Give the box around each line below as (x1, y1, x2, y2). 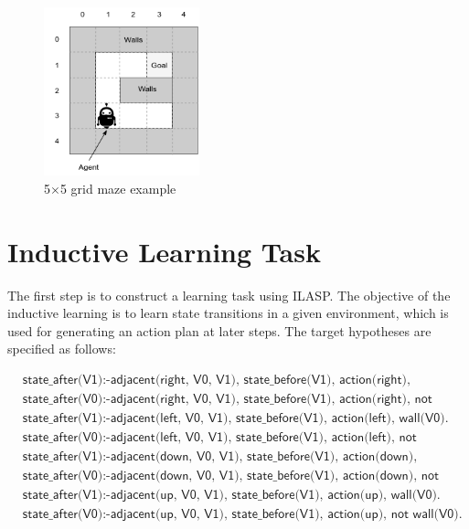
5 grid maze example (59, 178, 176, 197)
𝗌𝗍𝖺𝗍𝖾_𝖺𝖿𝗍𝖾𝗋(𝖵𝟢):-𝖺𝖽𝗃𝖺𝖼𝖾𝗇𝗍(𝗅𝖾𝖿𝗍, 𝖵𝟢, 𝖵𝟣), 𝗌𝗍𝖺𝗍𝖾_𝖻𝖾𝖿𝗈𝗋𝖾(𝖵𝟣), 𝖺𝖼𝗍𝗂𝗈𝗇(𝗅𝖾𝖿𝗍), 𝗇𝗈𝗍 (22, 431, 417, 445)
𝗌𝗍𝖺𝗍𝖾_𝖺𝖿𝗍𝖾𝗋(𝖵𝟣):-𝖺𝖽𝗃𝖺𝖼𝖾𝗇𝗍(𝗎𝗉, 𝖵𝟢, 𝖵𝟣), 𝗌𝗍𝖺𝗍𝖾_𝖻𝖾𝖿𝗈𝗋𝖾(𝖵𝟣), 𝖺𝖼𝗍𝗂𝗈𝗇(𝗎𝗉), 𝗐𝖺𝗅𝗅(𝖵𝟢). (22, 489, 441, 503)
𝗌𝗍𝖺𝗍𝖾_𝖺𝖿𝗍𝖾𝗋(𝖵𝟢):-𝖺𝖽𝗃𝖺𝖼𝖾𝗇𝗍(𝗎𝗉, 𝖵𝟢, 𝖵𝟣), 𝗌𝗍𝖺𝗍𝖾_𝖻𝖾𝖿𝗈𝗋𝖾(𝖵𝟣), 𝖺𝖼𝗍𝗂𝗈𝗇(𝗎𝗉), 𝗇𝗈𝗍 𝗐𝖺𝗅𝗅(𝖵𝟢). (22, 508, 463, 522)
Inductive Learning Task (7, 232, 321, 270)
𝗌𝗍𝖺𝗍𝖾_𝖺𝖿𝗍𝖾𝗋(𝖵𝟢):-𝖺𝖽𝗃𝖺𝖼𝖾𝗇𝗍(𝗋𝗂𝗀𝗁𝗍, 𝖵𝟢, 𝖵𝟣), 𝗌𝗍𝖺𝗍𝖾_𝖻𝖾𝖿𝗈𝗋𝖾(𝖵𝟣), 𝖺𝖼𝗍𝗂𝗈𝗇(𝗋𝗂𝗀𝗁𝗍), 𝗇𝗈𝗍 (22, 392, 432, 406)
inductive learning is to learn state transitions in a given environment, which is (7, 303, 449, 323)
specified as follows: (7, 339, 116, 358)
